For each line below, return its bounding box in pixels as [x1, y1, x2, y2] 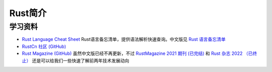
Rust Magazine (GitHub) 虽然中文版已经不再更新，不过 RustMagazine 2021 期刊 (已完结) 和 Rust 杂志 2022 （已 [22, 50, 253, 56]
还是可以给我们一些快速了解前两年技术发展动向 [32, 57, 129, 63]
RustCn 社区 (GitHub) [22, 43, 66, 49]
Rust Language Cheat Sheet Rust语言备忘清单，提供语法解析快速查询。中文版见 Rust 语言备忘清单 [22, 36, 226, 42]
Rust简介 [9, 8, 47, 19]
